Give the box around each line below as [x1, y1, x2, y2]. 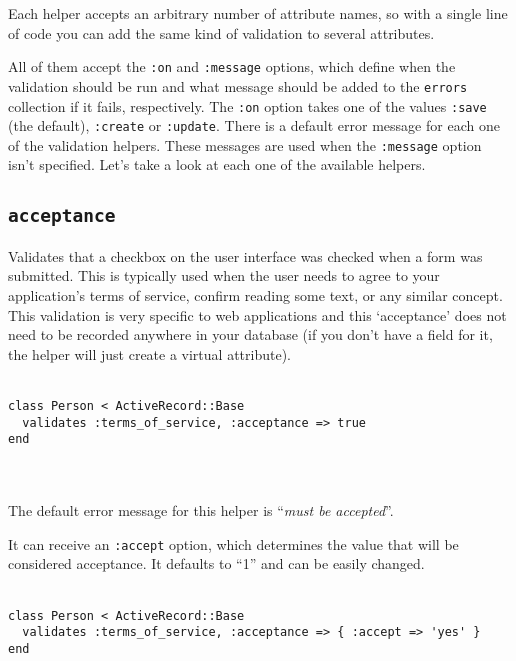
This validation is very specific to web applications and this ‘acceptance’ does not [8, 304, 507, 325]
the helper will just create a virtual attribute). [8, 343, 291, 364]
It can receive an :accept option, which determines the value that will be [8, 533, 459, 554]
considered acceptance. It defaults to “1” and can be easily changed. [8, 553, 425, 574]
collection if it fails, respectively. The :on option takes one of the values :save [8, 95, 487, 116]
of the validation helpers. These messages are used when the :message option [8, 134, 482, 155]
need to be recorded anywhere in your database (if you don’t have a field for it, [8, 324, 493, 345]
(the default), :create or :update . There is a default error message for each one [8, 115, 500, 136]
